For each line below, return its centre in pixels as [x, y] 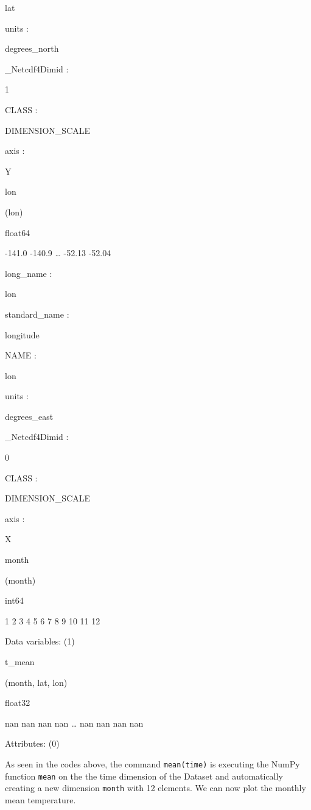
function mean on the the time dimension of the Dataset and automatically [144, 776]
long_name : [29, 273]
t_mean [20, 662]
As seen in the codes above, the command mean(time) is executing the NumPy [152, 763]
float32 [18, 703]
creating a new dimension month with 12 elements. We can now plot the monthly [155, 788]
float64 [18, 232]
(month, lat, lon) [36, 682]
